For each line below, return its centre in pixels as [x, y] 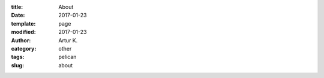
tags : [18, 57]
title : [17, 7]
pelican [67, 57]
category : [24, 48]
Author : [21, 40]
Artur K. [68, 40]
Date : [18, 15]
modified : [23, 32]
